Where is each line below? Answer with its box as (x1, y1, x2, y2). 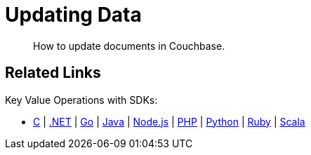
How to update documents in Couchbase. (33, 39, 225, 52)
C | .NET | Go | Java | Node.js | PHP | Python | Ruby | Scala (33, 115, 305, 128)
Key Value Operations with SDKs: (5, 93, 158, 106)
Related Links (5, 64, 101, 82)
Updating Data (5, 3, 142, 27)
